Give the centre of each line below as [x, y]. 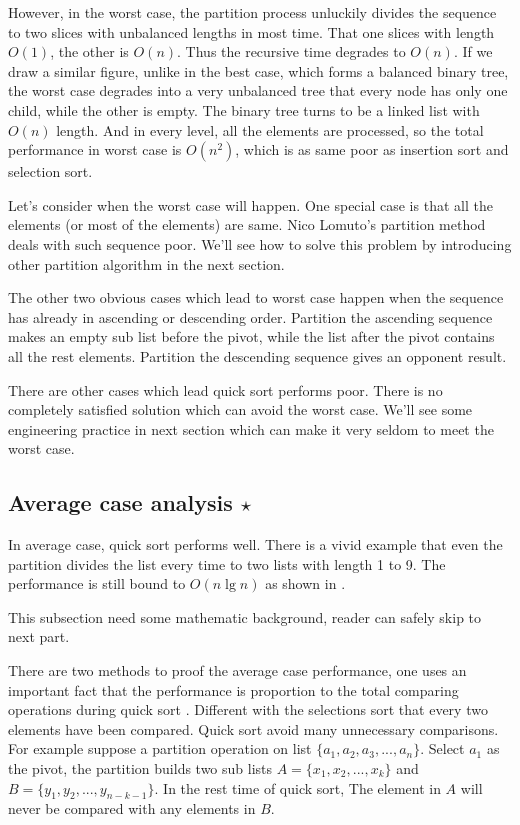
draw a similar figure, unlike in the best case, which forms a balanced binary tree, [258, 70]
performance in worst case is [95, 149]
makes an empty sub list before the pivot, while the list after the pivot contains [251, 336]
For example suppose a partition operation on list [160, 748]
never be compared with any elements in [132, 808]
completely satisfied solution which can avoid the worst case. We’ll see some [240, 409]
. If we [473, 51]
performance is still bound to [97, 583]
